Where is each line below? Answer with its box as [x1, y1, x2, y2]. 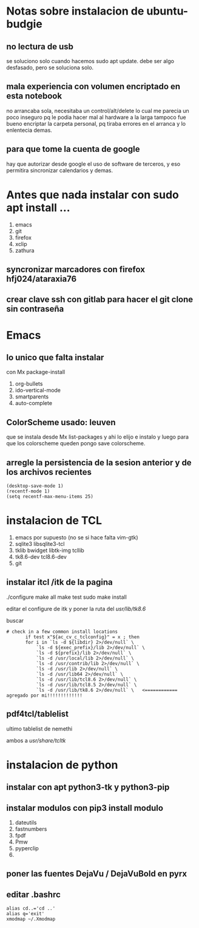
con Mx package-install [6, 369, 66, 376]
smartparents [15, 393, 49, 400]
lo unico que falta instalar [6, 352, 104, 363]
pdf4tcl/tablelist [6, 709, 69, 719]
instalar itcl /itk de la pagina [6, 577, 113, 587]
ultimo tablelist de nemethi [6, 725, 73, 732]
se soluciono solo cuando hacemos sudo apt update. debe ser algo [6, 58, 175, 64]
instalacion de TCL [6, 514, 102, 528]
